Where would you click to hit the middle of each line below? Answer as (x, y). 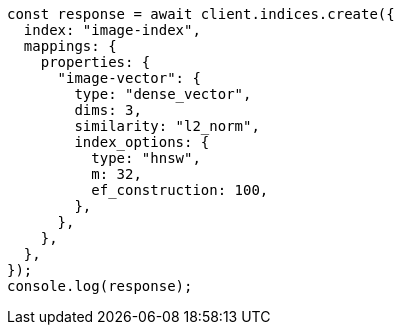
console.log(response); (100, 286)
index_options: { (142, 142)
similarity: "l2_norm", (167, 126)
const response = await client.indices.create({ (201, 14)
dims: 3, (108, 110)
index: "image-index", (112, 30)
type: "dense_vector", (163, 94)
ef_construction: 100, (180, 190)
